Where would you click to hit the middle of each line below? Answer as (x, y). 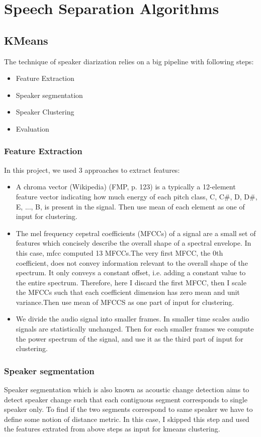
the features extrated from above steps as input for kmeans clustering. (112, 429)
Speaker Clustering (45, 112)
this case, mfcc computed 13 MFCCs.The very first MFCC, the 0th (119, 252)
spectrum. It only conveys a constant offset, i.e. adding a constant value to (131, 272)
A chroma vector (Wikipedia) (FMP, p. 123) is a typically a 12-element (126, 187)
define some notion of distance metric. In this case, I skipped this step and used (127, 419)
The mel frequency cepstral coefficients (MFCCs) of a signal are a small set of (136, 233)
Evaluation (32, 128)
